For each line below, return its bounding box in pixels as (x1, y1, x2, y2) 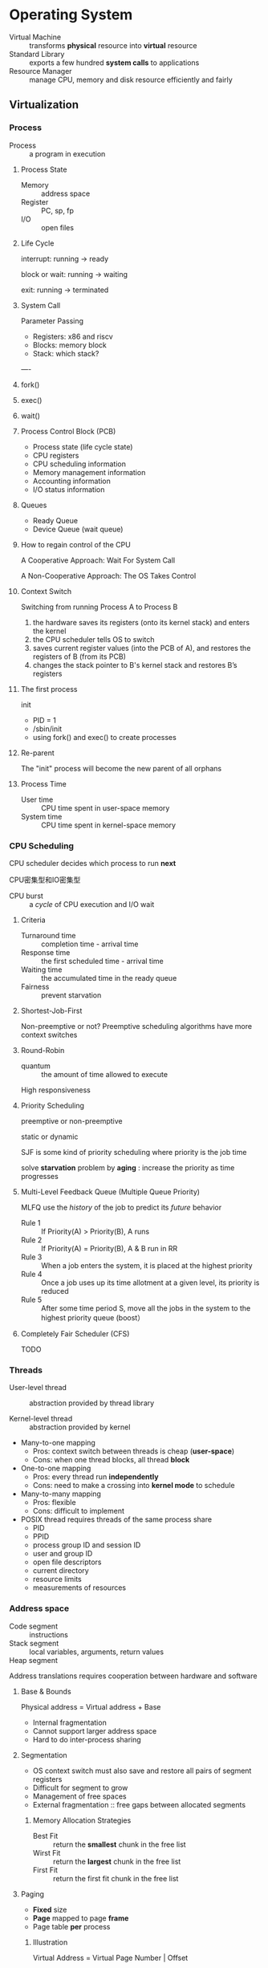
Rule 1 (20, 1218, 41, 1227)
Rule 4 (20, 1269, 43, 1279)
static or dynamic (20, 1132, 79, 1141)
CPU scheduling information (32, 459, 127, 469)
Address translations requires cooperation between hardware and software (9, 1671, 258, 1681)
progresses (20, 1171, 59, 1181)
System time (20, 811, 63, 821)
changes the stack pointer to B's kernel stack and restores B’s (32, 660, 238, 669)
